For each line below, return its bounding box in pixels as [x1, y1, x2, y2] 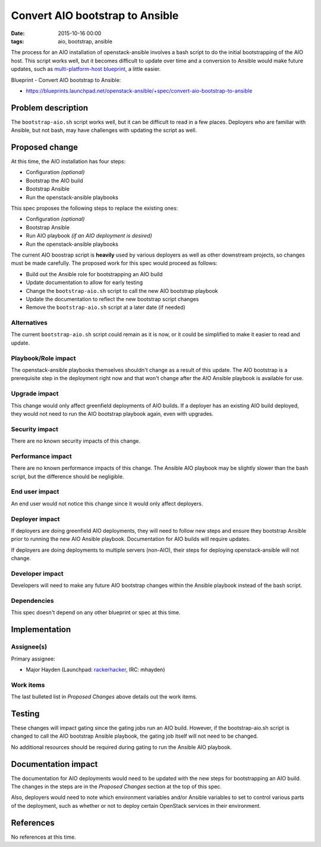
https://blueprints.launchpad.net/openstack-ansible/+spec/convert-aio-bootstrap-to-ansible [26, 87, 253, 94]
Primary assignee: [11, 655, 56, 662]
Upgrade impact [11, 390, 59, 398]
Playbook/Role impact [11, 354, 76, 362]
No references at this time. [11, 833, 77, 840]
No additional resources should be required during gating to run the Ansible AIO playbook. [11, 743, 232, 751]
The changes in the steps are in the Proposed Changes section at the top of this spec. [11, 783, 222, 790]
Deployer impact [11, 514, 60, 523]
